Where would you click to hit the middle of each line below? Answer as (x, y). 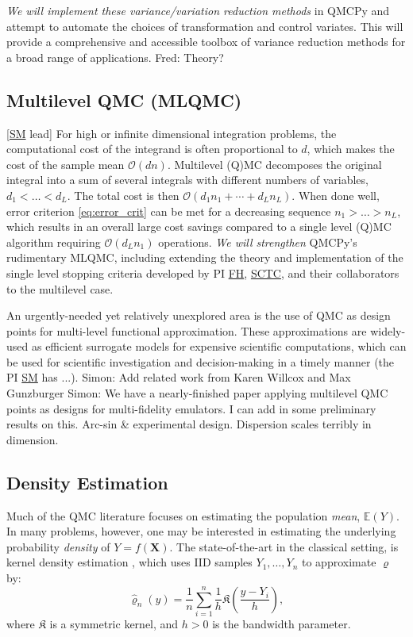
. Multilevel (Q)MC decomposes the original (274, 164)
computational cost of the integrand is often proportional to (152, 149)
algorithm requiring (54, 242)
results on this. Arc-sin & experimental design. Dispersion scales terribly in (189, 424)
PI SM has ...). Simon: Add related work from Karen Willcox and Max (179, 377)
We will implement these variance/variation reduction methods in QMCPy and (198, 10)
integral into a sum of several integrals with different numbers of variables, (187, 180)
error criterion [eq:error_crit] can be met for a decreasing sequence (169, 211)
